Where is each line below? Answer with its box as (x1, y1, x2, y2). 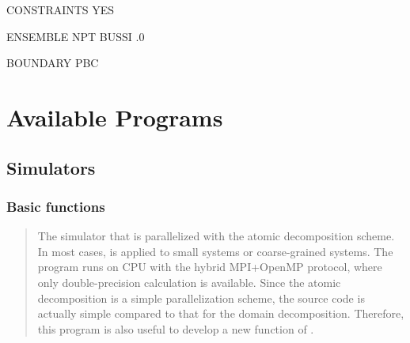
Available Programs (6, 100, 223, 133)
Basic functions (6, 196, 105, 216)
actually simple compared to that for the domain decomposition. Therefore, (37, 305, 404, 322)
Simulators (6, 155, 96, 179)
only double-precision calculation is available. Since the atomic (37, 273, 341, 290)
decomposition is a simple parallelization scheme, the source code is (37, 289, 365, 306)
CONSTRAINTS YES (6, 2, 115, 17)
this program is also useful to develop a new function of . (37, 320, 314, 337)
